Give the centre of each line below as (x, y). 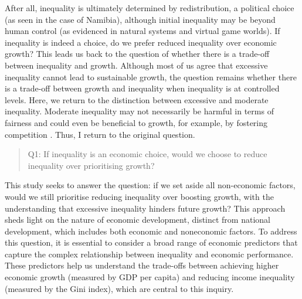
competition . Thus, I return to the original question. (100, 134)
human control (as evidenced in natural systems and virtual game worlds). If (142, 31)
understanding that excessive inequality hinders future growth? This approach (145, 208)
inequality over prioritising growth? (91, 165)
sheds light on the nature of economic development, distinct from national (138, 220)
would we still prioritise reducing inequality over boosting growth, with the (139, 196)
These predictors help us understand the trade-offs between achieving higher (142, 265)
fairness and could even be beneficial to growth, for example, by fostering (136, 122)
